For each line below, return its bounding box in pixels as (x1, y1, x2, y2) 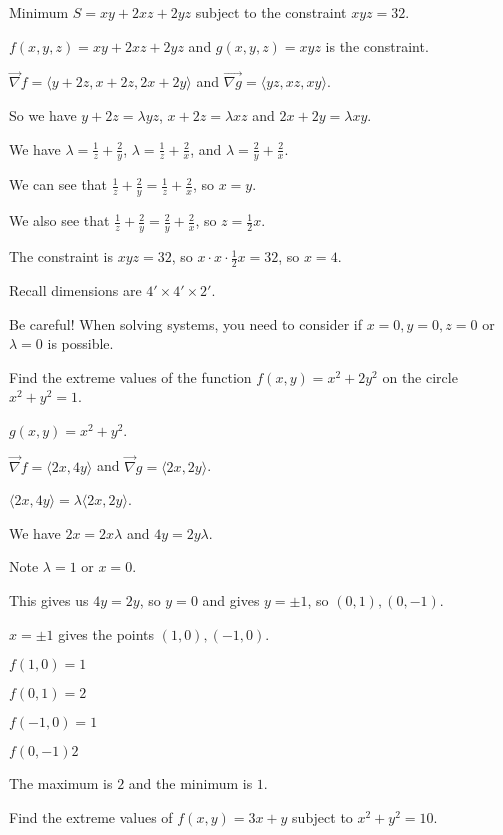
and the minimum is (128, 773, 253, 794)
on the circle (382, 366, 458, 387)
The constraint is (9, 246, 114, 267)
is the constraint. (325, 35, 429, 56)
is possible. (47, 333, 114, 354)
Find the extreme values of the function (9, 366, 252, 387)
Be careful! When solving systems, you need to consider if (9, 313, 362, 334)
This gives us (9, 590, 89, 611)
